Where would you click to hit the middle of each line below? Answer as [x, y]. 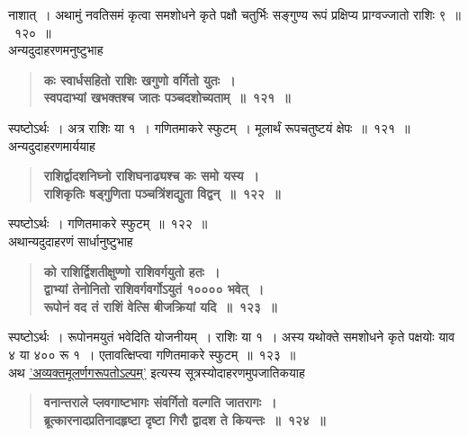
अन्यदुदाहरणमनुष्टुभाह [56, 50]
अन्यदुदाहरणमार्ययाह [52, 145]
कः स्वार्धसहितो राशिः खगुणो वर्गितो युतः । [139, 80]
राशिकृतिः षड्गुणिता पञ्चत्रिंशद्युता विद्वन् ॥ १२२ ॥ [162, 193]
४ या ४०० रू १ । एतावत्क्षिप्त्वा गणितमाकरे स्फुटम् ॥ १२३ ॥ [152, 354]
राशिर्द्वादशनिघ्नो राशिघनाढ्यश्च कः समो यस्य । [151, 176]
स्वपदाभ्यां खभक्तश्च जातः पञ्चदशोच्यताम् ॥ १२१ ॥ [167, 98]
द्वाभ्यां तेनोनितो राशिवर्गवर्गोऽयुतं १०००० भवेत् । [154, 289]
